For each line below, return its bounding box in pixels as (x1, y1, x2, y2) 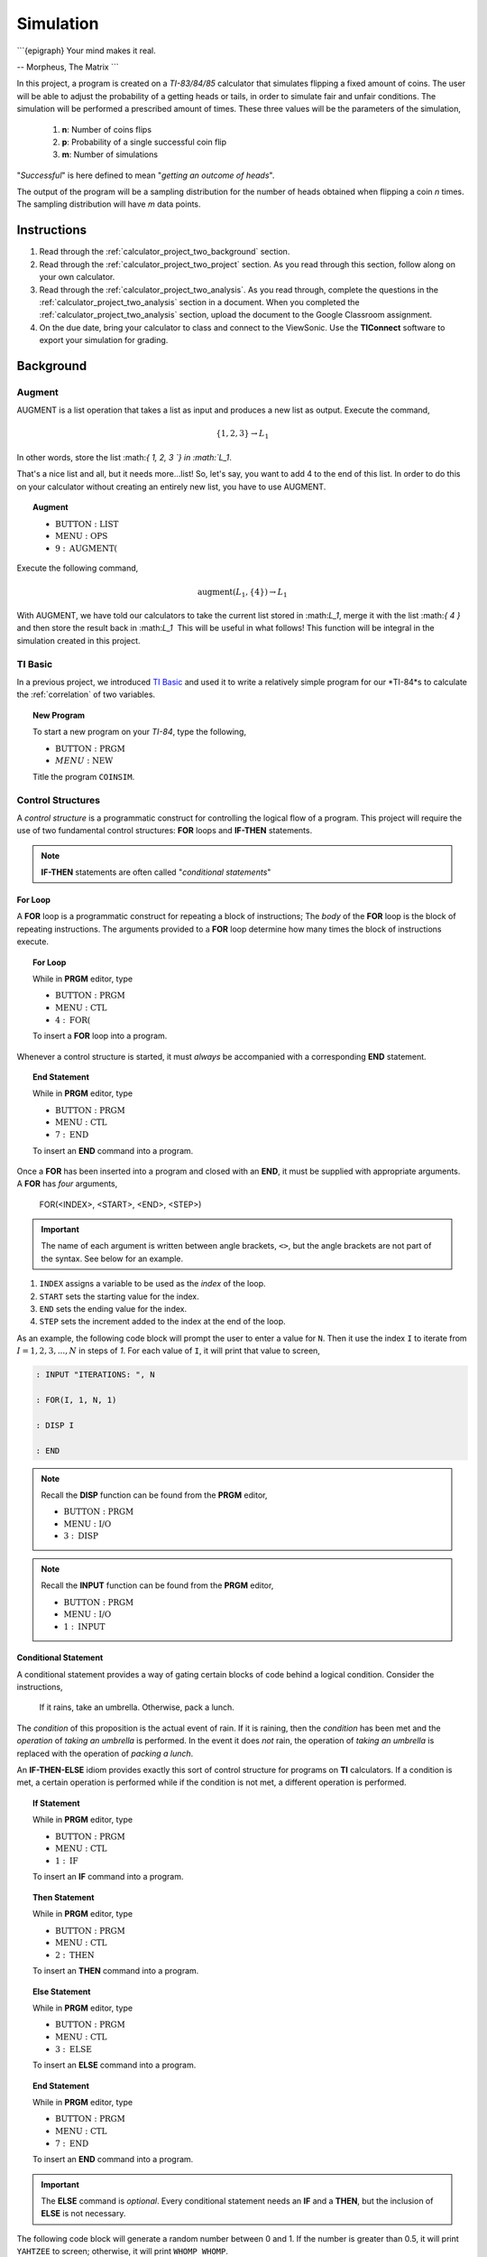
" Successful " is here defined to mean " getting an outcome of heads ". (16, 170, 275, 181)
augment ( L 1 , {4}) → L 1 (197, 587, 288, 599)
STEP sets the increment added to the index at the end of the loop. (39, 1316, 286, 1327)
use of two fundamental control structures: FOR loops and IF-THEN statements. (16, 825, 313, 836)
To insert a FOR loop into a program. (32, 1030, 168, 1042)
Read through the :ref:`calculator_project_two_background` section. (39, 246, 290, 257)
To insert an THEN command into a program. (32, 1965, 199, 1976)
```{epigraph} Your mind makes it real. (16, 45, 157, 56)
